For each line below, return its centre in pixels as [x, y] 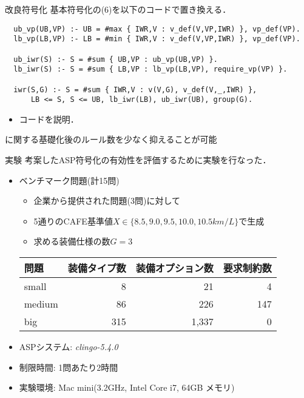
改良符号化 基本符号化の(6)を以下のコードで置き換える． [118, 9]
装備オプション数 [174, 268]
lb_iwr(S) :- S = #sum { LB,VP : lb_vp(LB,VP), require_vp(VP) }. [150, 69]
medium [41, 304]
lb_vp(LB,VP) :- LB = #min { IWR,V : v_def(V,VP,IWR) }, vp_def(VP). [157, 39]
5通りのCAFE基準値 [73, 221]
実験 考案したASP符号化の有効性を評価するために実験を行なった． [138, 160]
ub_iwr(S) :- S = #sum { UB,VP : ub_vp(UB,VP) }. [116, 59]
